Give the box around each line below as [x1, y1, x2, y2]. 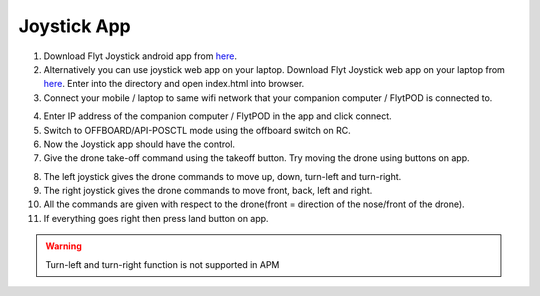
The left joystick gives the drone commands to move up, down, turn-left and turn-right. [43, 170, 402, 182]
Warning [45, 240, 82, 252]
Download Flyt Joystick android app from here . [43, 50, 238, 62]
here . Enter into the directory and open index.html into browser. [43, 78, 305, 90]
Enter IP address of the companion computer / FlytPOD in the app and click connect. [43, 110, 392, 122]
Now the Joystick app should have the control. [43, 138, 235, 150]
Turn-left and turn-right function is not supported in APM [45, 258, 280, 270]
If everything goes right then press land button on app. [43, 212, 269, 224]
